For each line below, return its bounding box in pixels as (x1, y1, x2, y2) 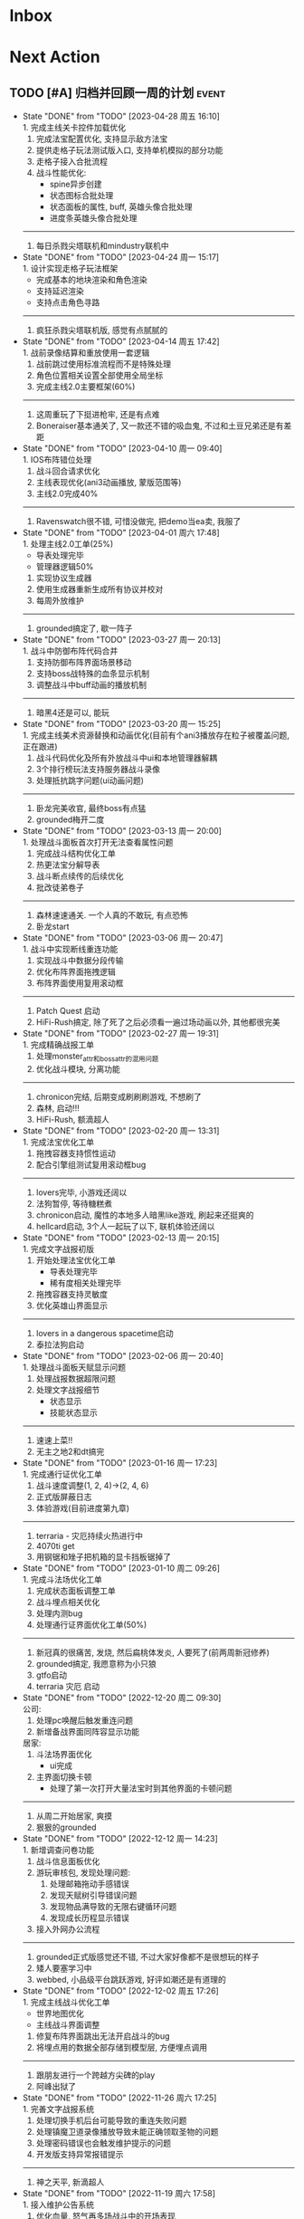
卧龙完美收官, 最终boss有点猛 (35, 803, 147, 814)
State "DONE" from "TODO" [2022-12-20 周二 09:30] (22, 1692, 222, 1703)
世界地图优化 (35, 2007, 84, 2019)
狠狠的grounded (35, 1822, 97, 1832)
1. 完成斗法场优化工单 (22, 1573, 102, 1584)
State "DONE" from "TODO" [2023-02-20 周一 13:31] (22, 1124, 220, 1136)
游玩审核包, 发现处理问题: (35, 1867, 131, 1878)
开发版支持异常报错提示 (35, 2148, 124, 2159)
